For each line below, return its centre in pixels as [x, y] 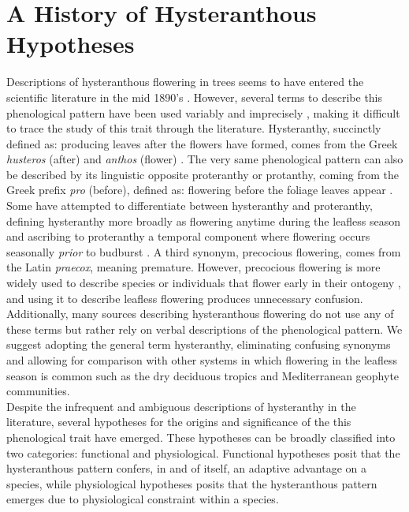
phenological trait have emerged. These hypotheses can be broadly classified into [201, 437]
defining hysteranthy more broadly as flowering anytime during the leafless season [203, 220]
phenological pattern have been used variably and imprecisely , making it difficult [203, 112]
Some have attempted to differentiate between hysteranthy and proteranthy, [190, 206]
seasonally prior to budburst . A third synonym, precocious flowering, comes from [204, 251]
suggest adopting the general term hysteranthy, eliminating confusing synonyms [199, 344]
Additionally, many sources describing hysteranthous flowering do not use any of [200, 314]
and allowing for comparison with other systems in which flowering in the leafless [202, 360]
